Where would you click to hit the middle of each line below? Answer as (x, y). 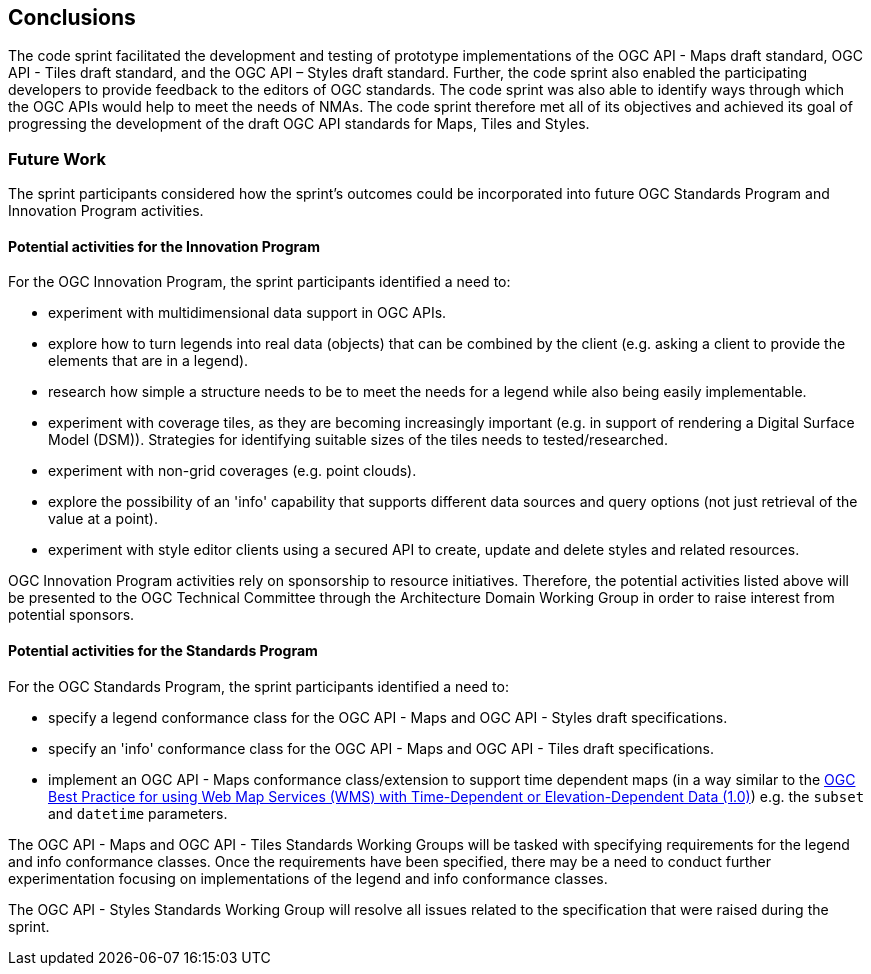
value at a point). (103, 519)
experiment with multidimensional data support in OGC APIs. (247, 313)
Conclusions (72, 17)
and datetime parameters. (138, 813)
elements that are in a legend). (148, 361)
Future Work (57, 158)
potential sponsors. (71, 615)
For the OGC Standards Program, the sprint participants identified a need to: (258, 686)
